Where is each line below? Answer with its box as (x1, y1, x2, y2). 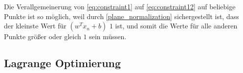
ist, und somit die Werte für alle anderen (115, 21, 238, 31)
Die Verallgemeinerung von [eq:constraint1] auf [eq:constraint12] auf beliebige (4, 1, 236, 11)
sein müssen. (89, 31, 127, 42)
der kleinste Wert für (4, 21, 66, 31)
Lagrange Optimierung (4, 55, 121, 71)
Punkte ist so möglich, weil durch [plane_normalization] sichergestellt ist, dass (4, 11, 239, 21)
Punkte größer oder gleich (4, 31, 81, 42)
